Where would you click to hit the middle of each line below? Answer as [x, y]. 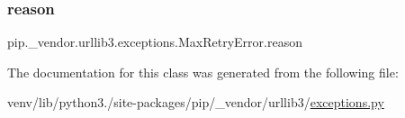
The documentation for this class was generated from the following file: [203, 72]
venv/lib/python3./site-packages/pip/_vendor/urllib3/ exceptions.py [196, 102]
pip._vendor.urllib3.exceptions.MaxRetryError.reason [155, 42]
